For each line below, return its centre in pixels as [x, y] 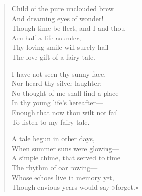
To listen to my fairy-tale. [51, 122]
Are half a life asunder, [46, 37]
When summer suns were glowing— [65, 148]
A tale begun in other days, [53, 138]
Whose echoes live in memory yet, [63, 177]
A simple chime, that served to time [66, 158]
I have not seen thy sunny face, [59, 73]
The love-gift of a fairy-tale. [53, 57]
